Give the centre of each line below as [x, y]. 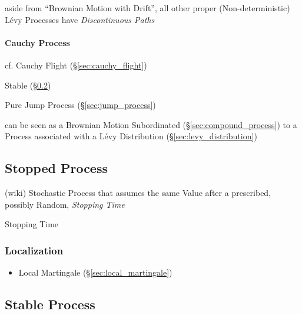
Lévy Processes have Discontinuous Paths [80, 19]
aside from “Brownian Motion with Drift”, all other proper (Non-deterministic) [147, 8]
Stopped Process [56, 168]
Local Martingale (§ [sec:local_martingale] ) [95, 272]
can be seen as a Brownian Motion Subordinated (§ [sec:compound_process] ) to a [151, 124]
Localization [34, 250]
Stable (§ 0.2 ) [28, 85]
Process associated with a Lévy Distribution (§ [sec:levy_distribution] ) [131, 136]
